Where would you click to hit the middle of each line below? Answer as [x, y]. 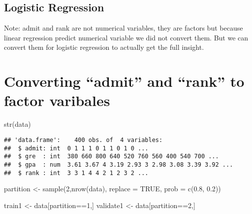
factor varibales [57, 100]
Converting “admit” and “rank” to [124, 81]
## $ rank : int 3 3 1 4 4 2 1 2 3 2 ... [76, 173]
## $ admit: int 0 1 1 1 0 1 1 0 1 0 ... [76, 148]
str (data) [17, 124]
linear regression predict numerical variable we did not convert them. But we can [126, 37]
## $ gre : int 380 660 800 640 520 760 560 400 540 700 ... [111, 157]
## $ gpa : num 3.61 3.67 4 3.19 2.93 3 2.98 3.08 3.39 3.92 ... [119, 164]
